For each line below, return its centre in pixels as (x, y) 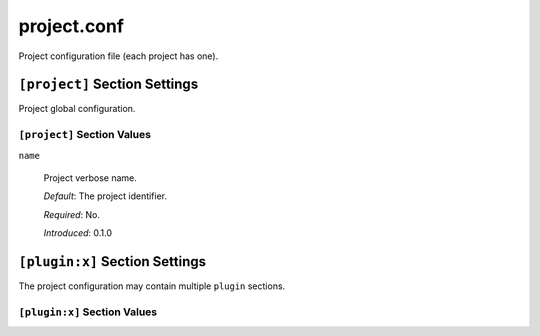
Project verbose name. (90, 177)
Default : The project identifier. (105, 196)
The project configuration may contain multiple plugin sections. (152, 286)
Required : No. (71, 214)
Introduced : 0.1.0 (78, 233)
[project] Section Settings (108, 84)
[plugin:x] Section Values (88, 312)
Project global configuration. (77, 109)
